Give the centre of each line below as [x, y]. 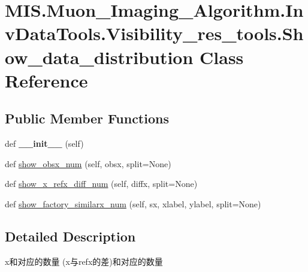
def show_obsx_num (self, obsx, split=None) [88, 163]
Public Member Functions [87, 118]
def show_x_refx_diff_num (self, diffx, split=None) [101, 184]
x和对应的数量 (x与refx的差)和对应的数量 [84, 261]
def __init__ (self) [44, 143]
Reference [46, 80]
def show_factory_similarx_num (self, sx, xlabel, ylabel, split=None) [133, 203]
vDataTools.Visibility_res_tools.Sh [154, 33]
